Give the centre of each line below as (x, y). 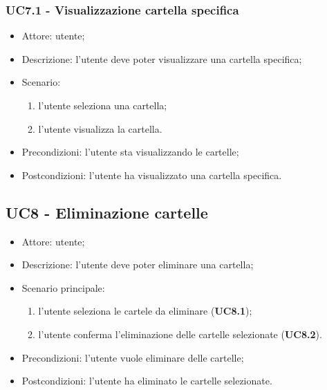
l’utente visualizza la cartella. (100, 128)
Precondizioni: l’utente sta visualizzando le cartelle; (130, 152)
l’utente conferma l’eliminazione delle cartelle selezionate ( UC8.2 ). (180, 334)
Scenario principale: (63, 287)
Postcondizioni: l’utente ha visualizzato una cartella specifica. (152, 175)
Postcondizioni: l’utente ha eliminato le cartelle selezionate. (147, 381)
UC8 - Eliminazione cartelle (107, 212)
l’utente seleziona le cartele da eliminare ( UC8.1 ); (145, 311)
